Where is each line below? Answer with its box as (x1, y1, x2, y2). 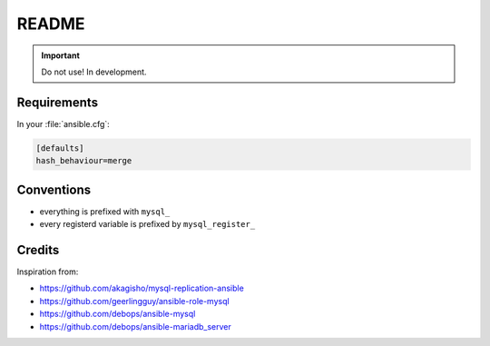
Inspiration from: (16, 266, 79, 277)
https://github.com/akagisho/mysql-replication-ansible (39, 282, 244, 294)
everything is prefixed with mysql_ (39, 205, 171, 217)
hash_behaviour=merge (35, 155, 132, 166)
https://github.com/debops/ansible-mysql (39, 309, 196, 320)
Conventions (16, 182, 92, 197)
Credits (16, 242, 60, 258)
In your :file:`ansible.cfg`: (16, 118, 111, 129)
